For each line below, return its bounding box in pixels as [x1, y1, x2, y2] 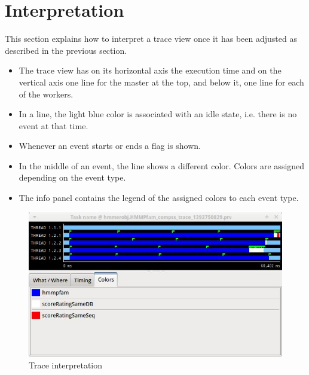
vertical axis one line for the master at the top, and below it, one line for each [19, 75, 304, 88]
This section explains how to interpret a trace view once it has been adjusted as [5, 32, 297, 45]
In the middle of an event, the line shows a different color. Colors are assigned [19, 159, 305, 172]
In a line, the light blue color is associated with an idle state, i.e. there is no [19, 108, 297, 120]
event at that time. [19, 119, 88, 132]
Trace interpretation [29, 358, 103, 371]
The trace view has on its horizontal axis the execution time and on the [19, 64, 282, 77]
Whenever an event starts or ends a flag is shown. [19, 139, 201, 152]
